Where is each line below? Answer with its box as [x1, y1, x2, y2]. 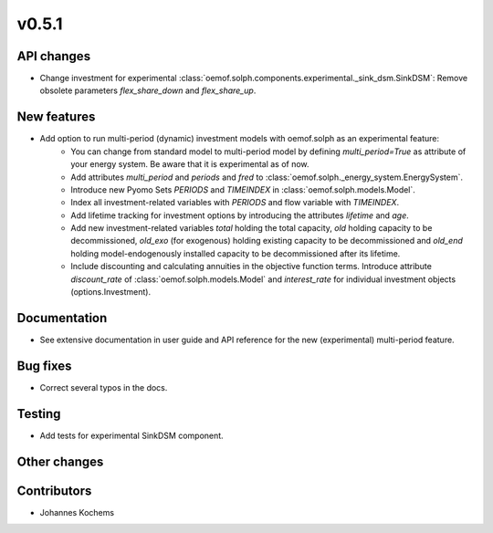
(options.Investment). [70, 287, 151, 298]
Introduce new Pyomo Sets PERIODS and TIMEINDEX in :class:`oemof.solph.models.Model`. [70, 183, 415, 195]
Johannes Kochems [39, 507, 114, 517]
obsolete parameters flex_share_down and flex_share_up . [39, 85, 257, 96]
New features [16, 110, 96, 125]
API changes [16, 48, 91, 64]
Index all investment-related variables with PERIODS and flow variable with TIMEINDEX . [70, 197, 400, 208]
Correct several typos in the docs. [39, 381, 168, 392]
